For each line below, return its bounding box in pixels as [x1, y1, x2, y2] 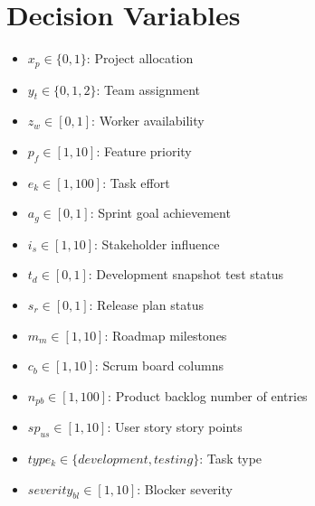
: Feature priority [96, 141, 192, 160]
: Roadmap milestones [104, 325, 227, 344]
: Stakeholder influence [94, 234, 220, 253]
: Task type [199, 449, 262, 468]
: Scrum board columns [94, 356, 224, 375]
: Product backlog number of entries [108, 386, 308, 405]
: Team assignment [96, 80, 201, 98]
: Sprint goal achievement [90, 203, 231, 222]
